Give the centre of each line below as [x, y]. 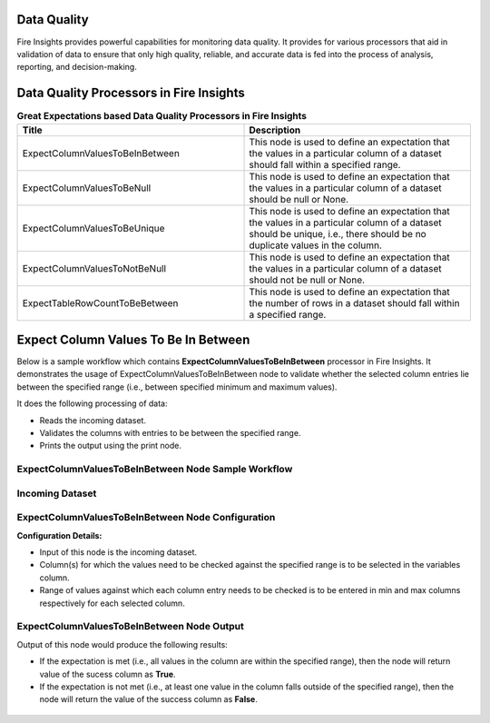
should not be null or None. [307, 280]
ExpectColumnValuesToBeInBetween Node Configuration [146, 518]
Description [275, 130]
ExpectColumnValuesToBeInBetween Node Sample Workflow [155, 470]
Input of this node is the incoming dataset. [118, 552]
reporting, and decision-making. [77, 67]
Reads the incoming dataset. [93, 420]
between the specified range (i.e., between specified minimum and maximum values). [177, 387]
